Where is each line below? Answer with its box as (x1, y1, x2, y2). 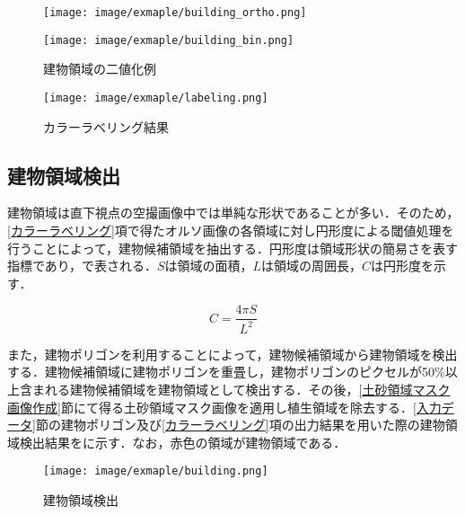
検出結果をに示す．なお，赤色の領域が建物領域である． (19, 432, 347, 451)
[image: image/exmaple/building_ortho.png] (43, 6, 307, 19)
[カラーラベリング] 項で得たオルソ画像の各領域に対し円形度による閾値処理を (7, 220, 454, 239)
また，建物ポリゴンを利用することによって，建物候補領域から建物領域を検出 (7, 344, 458, 363)
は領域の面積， (164, 256, 253, 275)
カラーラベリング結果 (43, 117, 169, 136)
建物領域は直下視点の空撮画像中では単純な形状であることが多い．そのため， (7, 203, 460, 222)
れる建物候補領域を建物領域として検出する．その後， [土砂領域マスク (44, 379, 451, 398)
